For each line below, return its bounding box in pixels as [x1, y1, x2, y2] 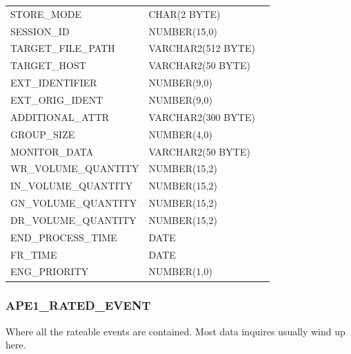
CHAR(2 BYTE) [148, 6, 221, 21]
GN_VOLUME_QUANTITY [10, 196, 137, 210]
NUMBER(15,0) [148, 24, 217, 38]
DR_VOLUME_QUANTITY [10, 212, 137, 227]
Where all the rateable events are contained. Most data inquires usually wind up [6, 324, 345, 338]
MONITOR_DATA [10, 144, 94, 158]
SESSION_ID [10, 24, 70, 38]
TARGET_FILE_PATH [10, 41, 115, 55]
